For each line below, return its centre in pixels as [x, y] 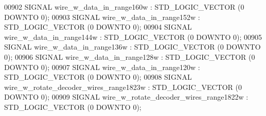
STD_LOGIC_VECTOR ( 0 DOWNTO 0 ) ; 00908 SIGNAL [98, 77]
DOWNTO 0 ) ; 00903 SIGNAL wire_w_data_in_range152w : [102, 17]
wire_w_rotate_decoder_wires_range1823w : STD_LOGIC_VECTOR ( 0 [123, 87]
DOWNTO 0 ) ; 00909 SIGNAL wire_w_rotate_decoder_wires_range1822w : [126, 97]
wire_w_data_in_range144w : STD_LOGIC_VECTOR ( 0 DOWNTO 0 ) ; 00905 [133, 37]
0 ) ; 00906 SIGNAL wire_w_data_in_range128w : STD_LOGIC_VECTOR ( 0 [130, 56]
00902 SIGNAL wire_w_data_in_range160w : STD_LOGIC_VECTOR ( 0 [124, 7]
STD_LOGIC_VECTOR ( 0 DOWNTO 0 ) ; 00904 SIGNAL [98, 27]
